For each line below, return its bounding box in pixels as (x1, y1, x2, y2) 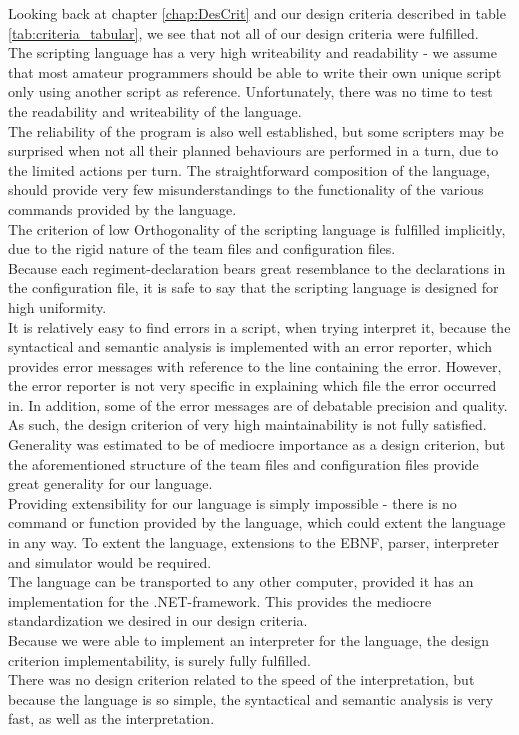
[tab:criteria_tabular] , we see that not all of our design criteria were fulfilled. (8, 22, 479, 43)
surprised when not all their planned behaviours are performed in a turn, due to (8, 140, 499, 161)
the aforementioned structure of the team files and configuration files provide (8, 453, 479, 474)
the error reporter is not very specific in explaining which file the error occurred (8, 375, 497, 396)
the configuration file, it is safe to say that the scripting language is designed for (8, 277, 499, 298)
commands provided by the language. (8, 198, 237, 219)
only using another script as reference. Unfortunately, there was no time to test (8, 81, 493, 102)
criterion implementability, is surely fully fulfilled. (8, 649, 311, 670)
